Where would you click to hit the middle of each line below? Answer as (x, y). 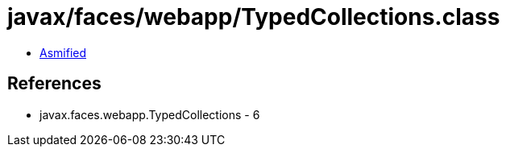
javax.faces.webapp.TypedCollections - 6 (150, 114)
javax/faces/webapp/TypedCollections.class (254, 17)
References (54, 84)
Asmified (63, 52)
